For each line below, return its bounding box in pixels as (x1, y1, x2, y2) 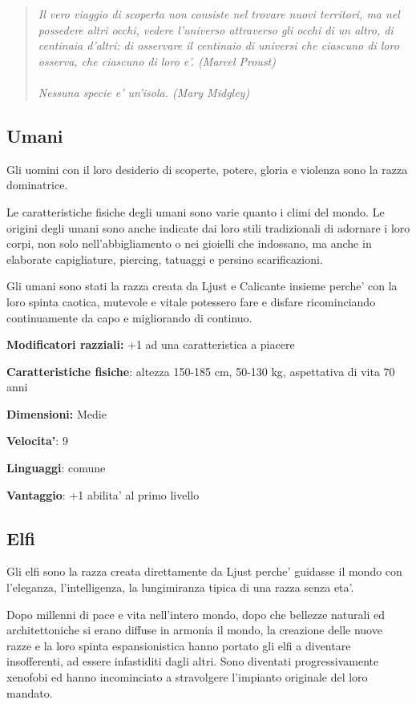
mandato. (6, 684, 53, 701)
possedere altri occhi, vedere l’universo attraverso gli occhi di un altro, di (38, 21, 394, 38)
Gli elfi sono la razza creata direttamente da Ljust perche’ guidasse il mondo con (6, 563, 402, 580)
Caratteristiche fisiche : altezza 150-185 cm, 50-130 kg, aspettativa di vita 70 (6, 362, 395, 379)
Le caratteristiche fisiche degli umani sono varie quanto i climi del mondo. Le (6, 203, 385, 220)
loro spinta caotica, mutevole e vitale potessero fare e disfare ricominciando (6, 293, 376, 310)
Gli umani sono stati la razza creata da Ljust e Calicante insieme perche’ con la (6, 277, 398, 294)
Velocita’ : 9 (6, 432, 68, 449)
